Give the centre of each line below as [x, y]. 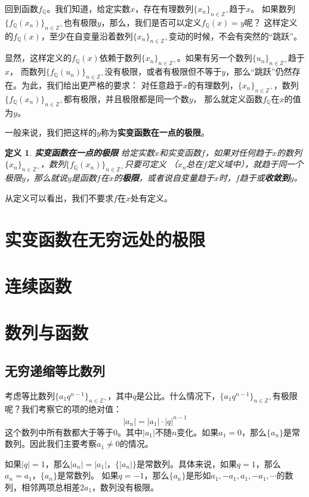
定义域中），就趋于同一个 [255, 164]
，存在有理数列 [164, 8]
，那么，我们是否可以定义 [151, 22]
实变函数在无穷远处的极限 [105, 239]
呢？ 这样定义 [271, 22]
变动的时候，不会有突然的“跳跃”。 [235, 36]
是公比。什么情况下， [178, 395]
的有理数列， [213, 85]
